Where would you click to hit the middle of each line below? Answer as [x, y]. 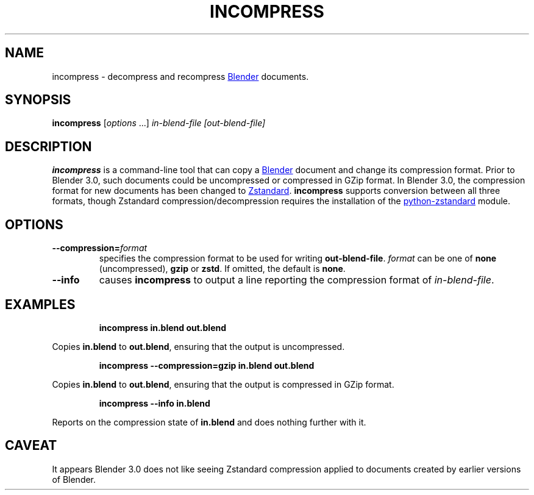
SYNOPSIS [38, 100]
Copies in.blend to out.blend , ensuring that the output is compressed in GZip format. [223, 384]
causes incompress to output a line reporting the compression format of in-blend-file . [297, 280]
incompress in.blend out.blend [163, 327]
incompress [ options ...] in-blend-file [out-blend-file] [159, 123]
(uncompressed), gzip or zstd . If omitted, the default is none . [222, 269]
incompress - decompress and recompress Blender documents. [180, 76]
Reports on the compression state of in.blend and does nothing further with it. [209, 422]
